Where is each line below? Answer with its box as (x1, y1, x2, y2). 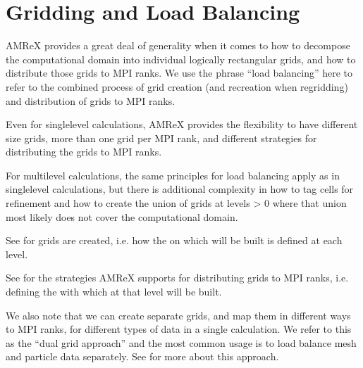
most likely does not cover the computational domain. (6, 209, 238, 224)
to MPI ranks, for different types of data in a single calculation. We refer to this (6, 322, 352, 336)
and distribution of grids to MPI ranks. (6, 93, 176, 108)
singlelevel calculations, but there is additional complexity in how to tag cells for (6, 182, 354, 196)
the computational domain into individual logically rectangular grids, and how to (6, 51, 356, 66)
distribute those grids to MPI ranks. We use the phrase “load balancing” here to (6, 65, 353, 80)
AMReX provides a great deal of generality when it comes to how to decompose (6, 38, 350, 53)
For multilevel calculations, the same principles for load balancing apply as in (6, 167, 340, 182)
